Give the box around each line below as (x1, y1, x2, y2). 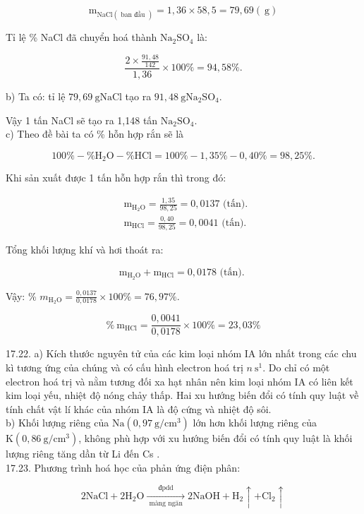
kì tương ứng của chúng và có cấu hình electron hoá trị (6, 360, 243, 375)
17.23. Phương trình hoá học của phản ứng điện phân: (6, 460, 241, 474)
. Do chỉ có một (262, 360, 330, 375)
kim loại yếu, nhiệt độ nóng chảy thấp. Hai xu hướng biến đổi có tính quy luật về (6, 388, 359, 402)
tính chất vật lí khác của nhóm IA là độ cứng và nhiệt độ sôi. (6, 401, 272, 416)
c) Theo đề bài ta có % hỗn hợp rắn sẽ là (6, 126, 184, 141)
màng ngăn (149, 500, 183, 508)
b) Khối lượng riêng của (6, 415, 109, 430)
